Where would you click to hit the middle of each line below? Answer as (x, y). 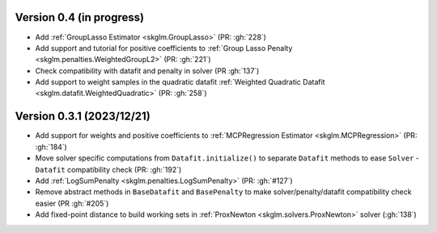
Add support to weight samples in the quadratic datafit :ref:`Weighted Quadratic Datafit (180, 82)
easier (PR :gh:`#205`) (72, 203)
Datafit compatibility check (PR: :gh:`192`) (108, 169)
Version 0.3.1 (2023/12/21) (83, 116)
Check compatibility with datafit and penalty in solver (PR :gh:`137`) (147, 71)
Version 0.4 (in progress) (80, 17)
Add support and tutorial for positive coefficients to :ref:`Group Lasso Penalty (164, 48)
